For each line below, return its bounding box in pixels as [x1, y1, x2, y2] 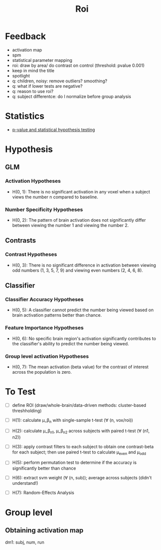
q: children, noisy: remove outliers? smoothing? [12, 78, 107, 84]
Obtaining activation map [5, 526, 84, 534]
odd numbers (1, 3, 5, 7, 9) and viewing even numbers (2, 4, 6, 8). [12, 267, 143, 273]
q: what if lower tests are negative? [12, 83, 83, 89]
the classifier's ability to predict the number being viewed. [12, 341, 129, 346]
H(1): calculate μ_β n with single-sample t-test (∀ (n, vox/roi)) [12, 417, 133, 424]
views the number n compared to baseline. [12, 194, 99, 200]
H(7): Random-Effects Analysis [12, 490, 75, 495]
